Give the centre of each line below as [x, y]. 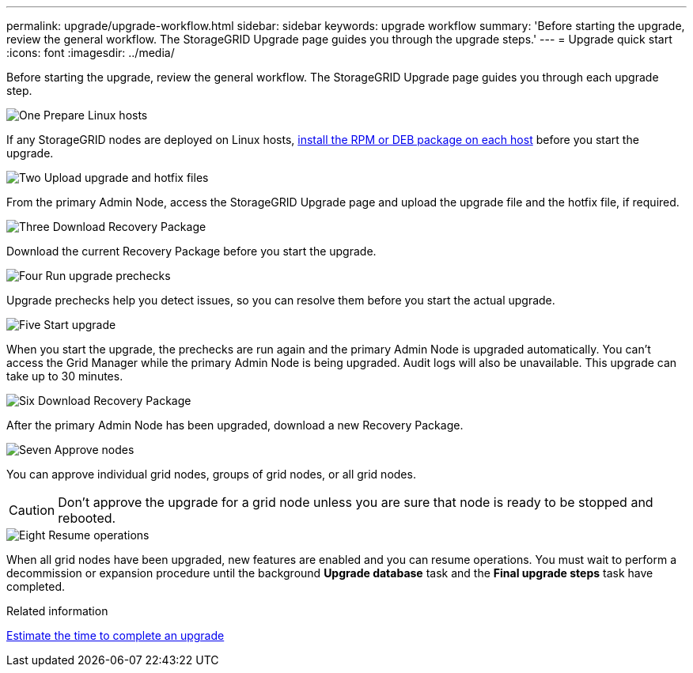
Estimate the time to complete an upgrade [116, 635]
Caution [32, 510]
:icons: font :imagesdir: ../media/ [91, 53]
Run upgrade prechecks [108, 276]
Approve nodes [94, 450]
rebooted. [87, 518]
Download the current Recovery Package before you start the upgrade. [191, 251]
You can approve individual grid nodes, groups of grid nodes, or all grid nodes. [211, 474]
